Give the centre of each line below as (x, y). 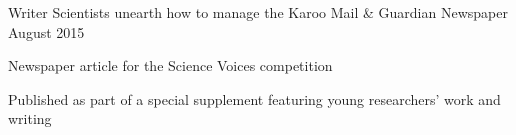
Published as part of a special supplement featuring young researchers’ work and (254, 98)
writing (30, 118)
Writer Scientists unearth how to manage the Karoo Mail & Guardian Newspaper (258, 12)
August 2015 (46, 31)
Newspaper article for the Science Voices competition (170, 65)
